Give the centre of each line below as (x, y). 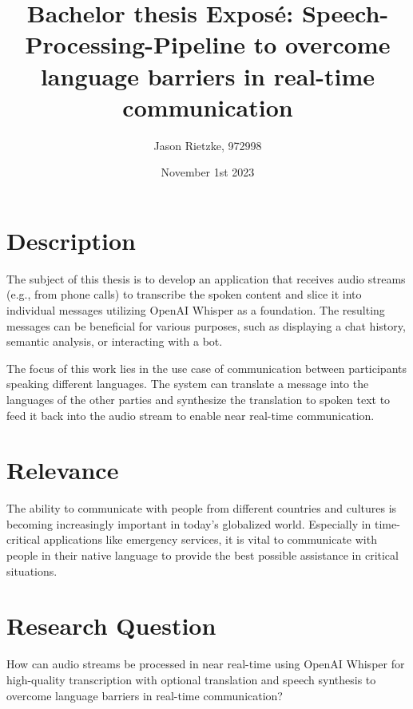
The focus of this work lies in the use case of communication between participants (206, 368)
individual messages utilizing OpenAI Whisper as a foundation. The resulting (196, 310)
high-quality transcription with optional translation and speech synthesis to (191, 679)
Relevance (63, 470)
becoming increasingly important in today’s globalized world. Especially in (189, 523)
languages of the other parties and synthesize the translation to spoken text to (199, 399)
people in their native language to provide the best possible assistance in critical (203, 555)
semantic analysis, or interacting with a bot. (115, 341)
